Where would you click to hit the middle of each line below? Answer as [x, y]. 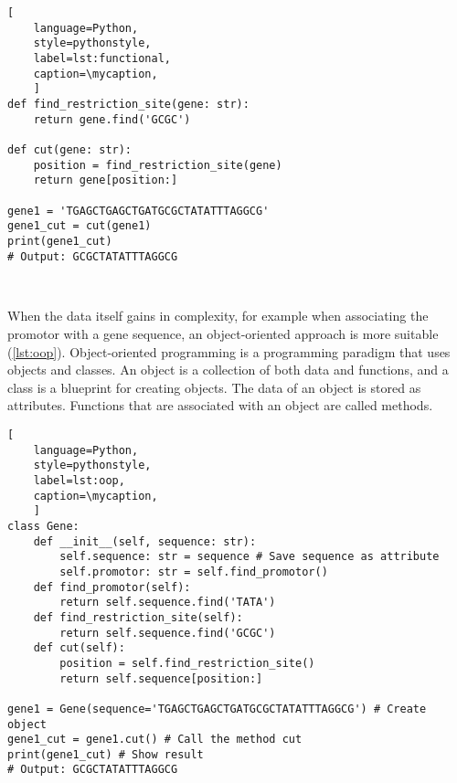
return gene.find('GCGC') [112, 119]
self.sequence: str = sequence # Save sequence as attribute [250, 557]
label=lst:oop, [79, 481]
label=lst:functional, [102, 58]
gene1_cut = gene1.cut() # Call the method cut [155, 740]
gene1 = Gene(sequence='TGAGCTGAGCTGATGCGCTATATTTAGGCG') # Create [217, 709]
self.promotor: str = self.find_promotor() [194, 571]
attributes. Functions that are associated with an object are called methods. [220, 405]
